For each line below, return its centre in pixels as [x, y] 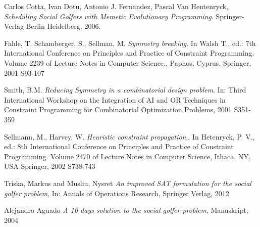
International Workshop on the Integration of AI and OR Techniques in [115, 99]
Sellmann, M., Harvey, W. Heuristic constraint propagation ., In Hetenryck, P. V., [129, 136]
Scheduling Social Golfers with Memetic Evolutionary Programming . [109, 16]
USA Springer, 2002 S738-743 [50, 166]
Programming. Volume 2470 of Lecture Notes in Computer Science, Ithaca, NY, [127, 156]
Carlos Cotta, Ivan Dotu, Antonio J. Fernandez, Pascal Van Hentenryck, [116, 6]
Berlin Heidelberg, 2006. [63, 26]
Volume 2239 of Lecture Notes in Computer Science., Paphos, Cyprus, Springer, [128, 62]
